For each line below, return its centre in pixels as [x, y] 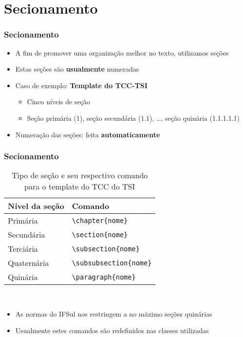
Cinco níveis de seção [58, 102]
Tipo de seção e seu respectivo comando [80, 175]
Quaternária [28, 263]
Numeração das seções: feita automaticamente [88, 134]
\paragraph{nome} [104, 277]
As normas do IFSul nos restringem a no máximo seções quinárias [114, 313]
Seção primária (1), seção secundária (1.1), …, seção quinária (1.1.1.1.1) [133, 118]
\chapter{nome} [100, 220]
